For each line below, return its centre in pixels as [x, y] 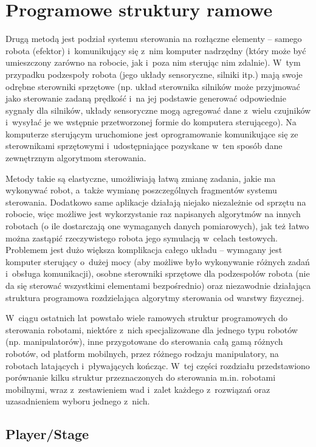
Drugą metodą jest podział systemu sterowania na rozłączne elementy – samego [154, 39]
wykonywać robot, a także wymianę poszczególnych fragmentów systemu [141, 190]
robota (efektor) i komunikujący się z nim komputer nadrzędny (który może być [156, 50]
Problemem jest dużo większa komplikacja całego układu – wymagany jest [144, 250]
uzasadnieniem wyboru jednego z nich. [78, 401]
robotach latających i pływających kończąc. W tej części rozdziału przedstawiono [158, 365]
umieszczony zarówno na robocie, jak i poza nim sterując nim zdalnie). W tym [153, 62]
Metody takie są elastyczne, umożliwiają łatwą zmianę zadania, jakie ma [141, 178]
